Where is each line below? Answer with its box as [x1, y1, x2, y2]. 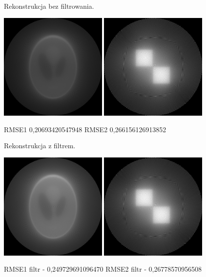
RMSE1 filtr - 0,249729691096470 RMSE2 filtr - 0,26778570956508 [4, 264, 202, 274]
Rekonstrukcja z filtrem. [4, 140, 75, 151]
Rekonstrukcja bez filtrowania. [4, 1, 94, 11]
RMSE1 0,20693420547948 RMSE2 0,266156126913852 [4, 124, 166, 134]
